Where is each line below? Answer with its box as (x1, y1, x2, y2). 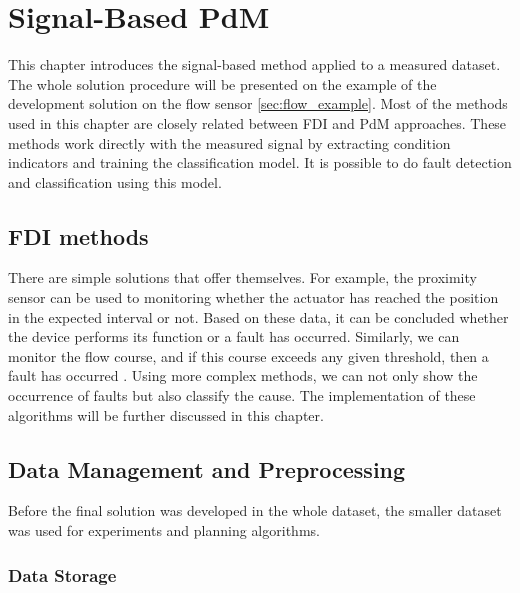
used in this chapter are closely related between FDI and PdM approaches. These (8, 112, 507, 133)
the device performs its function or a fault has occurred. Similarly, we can (8, 326, 460, 347)
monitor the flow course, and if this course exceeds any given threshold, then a (8, 345, 489, 366)
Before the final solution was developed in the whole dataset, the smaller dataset (8, 500, 502, 521)
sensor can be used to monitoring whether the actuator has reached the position (8, 287, 499, 308)
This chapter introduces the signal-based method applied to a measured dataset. (8, 54, 501, 75)
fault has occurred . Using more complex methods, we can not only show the (8, 365, 478, 386)
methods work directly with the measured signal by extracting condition (8, 132, 451, 153)
